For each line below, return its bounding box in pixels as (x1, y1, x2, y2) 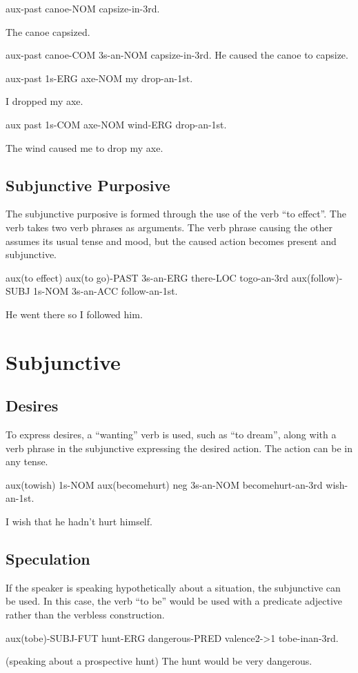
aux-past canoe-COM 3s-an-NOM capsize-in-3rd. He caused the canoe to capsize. (6, 48, 348, 62)
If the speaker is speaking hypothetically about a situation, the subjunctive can (6, 580, 341, 594)
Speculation (6, 548, 90, 569)
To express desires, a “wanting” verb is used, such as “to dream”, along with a (6, 427, 337, 442)
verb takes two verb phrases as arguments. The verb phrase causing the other (6, 220, 333, 234)
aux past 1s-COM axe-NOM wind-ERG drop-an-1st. (6, 117, 227, 131)
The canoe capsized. (6, 24, 90, 39)
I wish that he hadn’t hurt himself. (6, 514, 152, 529)
